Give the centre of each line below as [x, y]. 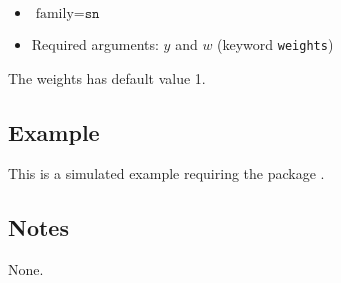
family [54, 14]
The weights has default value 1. [107, 77]
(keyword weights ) [275, 44]
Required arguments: [95, 44]
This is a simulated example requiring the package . [166, 173]
